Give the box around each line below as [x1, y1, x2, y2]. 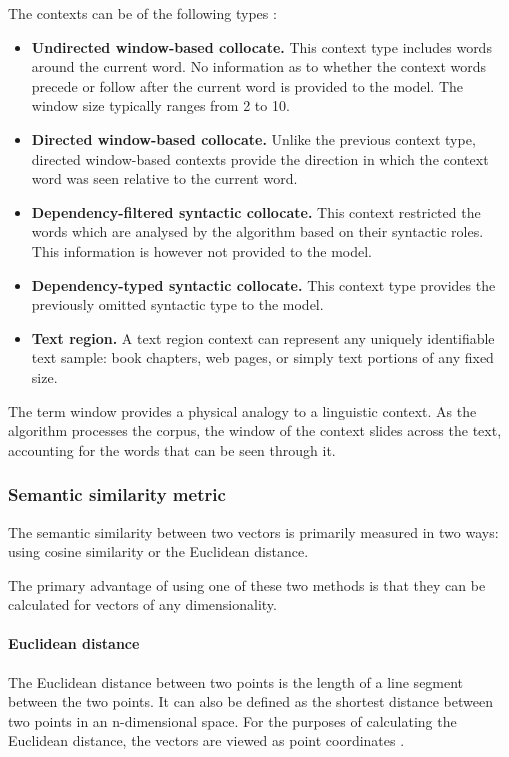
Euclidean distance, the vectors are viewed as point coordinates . [8, 730, 405, 751]
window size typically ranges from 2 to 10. [31, 95, 290, 116]
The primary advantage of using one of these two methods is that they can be [8, 574, 486, 595]
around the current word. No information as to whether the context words [31, 56, 487, 77]
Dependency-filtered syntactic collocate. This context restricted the [31, 201, 481, 222]
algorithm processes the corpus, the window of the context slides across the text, [8, 420, 502, 441]
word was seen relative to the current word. [31, 168, 298, 189]
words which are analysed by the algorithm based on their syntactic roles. [31, 221, 484, 242]
